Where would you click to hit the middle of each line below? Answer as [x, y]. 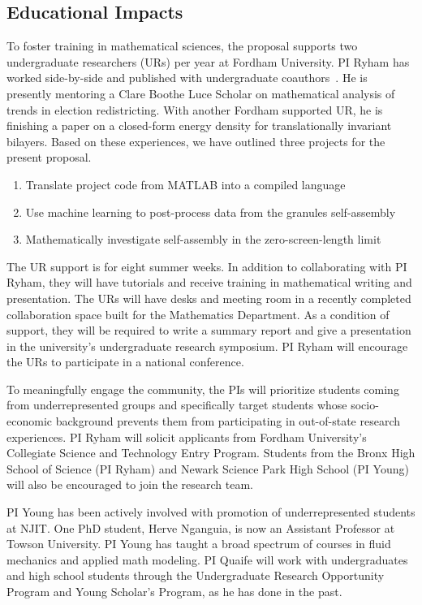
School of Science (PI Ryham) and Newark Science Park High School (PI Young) [208, 468]
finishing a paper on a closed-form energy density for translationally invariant [199, 125]
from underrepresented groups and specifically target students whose [177, 405]
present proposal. [49, 157]
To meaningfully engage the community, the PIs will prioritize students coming [203, 389]
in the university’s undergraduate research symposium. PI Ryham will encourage [207, 346]
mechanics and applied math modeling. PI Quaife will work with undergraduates [207, 559]
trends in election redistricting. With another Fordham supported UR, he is [195, 109]
